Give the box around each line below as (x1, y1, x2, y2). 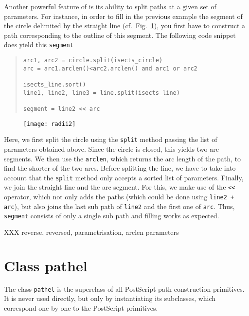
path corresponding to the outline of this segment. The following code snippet (4, 30, 236, 40)
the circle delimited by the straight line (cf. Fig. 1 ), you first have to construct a (4, 20, 246, 31)
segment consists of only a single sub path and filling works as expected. (4, 211, 219, 221)
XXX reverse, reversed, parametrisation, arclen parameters (4, 227, 179, 237)
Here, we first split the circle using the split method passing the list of (4, 134, 217, 144)
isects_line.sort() (23, 81, 86, 88)
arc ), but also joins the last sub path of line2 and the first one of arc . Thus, (4, 201, 235, 211)
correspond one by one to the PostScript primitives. (4, 303, 158, 313)
